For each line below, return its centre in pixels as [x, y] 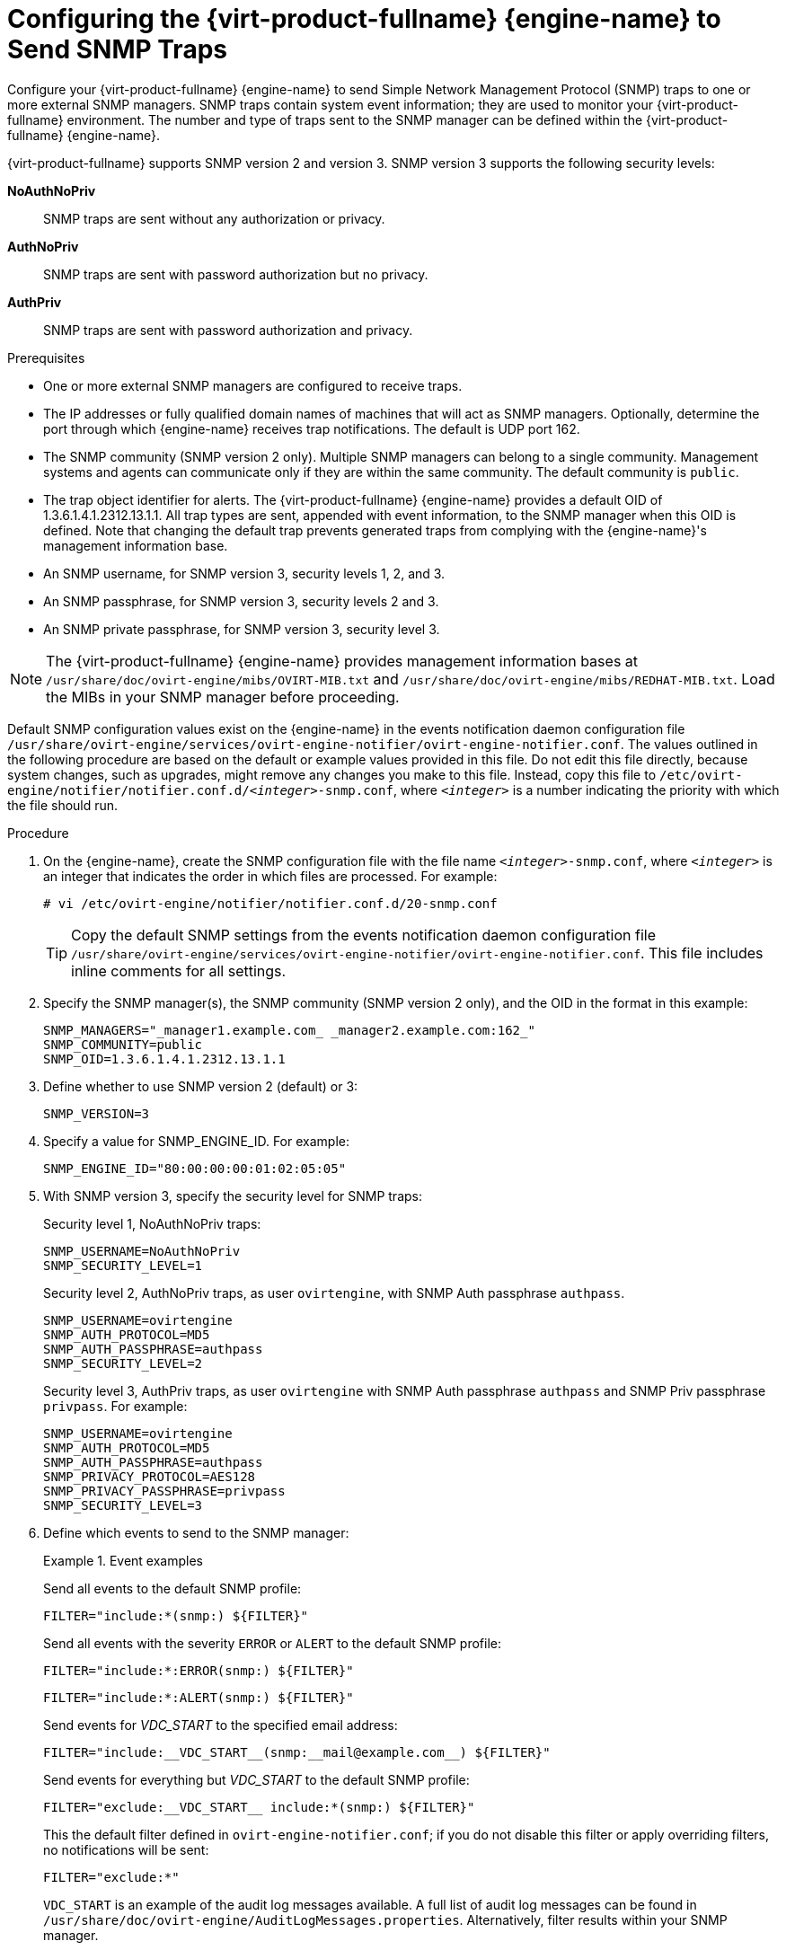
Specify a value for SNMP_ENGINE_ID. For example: [196, 1141]
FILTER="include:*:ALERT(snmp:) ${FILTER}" [199, 1697]
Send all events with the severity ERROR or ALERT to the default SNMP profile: [272, 1643]
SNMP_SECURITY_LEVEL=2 [123, 1363]
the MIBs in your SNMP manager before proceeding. [223, 697]
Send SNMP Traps [117, 49]
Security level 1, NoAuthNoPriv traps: [152, 1223]
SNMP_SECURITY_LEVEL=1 [123, 1265]
